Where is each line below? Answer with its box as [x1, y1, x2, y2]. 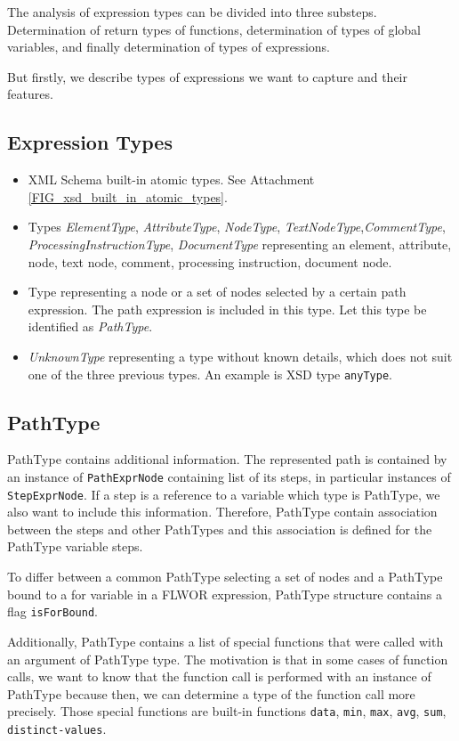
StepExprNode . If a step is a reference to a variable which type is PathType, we [7, 484, 440, 503]
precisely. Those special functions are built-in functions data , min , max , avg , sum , [7, 702, 447, 721]
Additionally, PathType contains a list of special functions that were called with [7, 631, 444, 650]
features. [7, 85, 53, 103]
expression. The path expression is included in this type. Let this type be [28, 299, 427, 318]
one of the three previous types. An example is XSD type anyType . [28, 364, 392, 383]
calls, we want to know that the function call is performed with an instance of [7, 667, 431, 686]
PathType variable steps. [7, 537, 143, 556]
